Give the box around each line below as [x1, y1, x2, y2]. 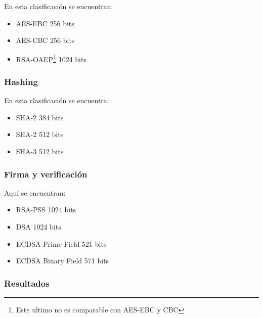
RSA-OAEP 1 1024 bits [16, 52, 86, 64]
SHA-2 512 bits [16, 129, 64, 140]
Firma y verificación [4, 167, 87, 180]
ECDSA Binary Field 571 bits [16, 255, 109, 266]
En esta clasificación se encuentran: [4, 1, 113, 11]
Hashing [4, 75, 38, 87]
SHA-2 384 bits [16, 112, 64, 122]
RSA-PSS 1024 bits [16, 204, 76, 215]
